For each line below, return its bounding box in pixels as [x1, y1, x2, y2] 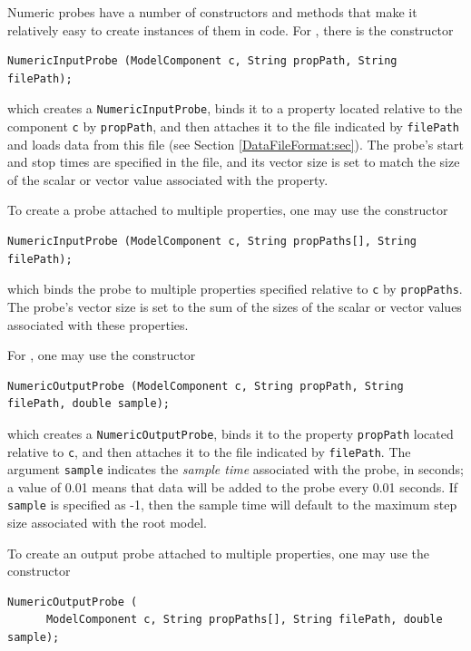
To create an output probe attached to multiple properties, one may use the [7, 543, 430, 562]
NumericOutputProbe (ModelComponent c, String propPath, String [7, 379, 404, 393]
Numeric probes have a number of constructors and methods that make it [7, 3, 417, 21]
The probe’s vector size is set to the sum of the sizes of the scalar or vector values [7, 296, 462, 316]
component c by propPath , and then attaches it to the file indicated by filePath [7, 117, 459, 136]
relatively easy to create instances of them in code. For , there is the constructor [7, 20, 454, 39]
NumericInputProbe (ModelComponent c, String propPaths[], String [7, 235, 417, 248]
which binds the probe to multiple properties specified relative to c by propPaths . [7, 279, 463, 298]
